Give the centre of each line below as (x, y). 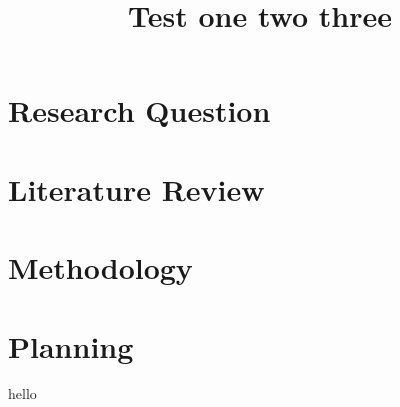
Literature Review (136, 188)
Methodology (100, 267)
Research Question (139, 110)
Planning (71, 345)
